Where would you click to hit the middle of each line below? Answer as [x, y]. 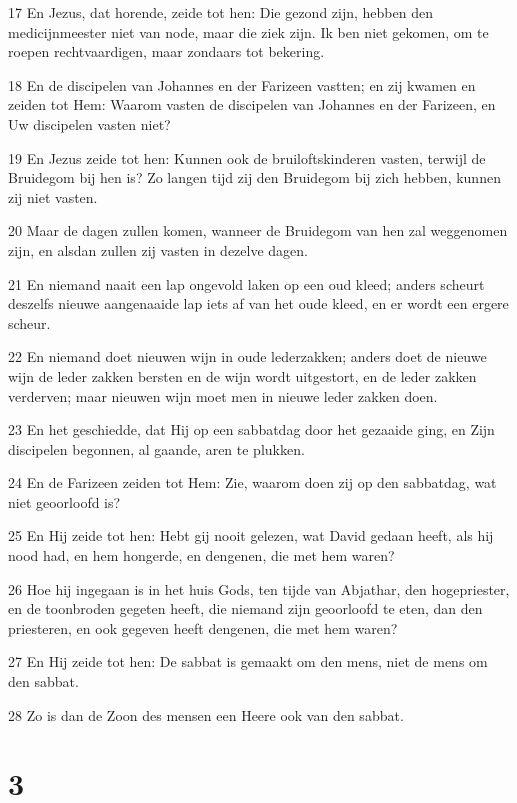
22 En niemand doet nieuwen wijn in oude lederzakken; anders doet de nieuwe [247, 356]
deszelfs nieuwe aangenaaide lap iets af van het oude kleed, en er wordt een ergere [258, 303]
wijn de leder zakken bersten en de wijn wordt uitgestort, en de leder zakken [242, 375]
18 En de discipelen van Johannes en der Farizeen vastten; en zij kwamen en [242, 84]
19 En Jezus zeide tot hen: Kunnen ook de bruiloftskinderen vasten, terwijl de [247, 157]
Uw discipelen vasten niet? [89, 123]
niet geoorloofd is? [64, 501]
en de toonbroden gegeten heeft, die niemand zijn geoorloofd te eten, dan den [245, 608]
